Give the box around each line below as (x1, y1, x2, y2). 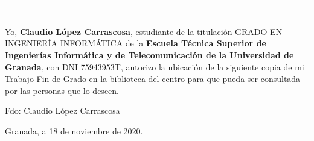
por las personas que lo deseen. (5, 84, 119, 96)
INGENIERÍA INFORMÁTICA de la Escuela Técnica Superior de (5, 37, 266, 49)
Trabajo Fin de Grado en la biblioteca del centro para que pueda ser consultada (5, 72, 301, 85)
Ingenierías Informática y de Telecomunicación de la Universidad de (5, 48, 294, 61)
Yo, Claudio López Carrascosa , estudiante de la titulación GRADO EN (5, 25, 283, 37)
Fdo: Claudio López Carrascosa (5, 104, 120, 117)
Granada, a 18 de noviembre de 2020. (5, 124, 143, 137)
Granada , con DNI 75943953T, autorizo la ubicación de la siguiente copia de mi (5, 60, 304, 73)
